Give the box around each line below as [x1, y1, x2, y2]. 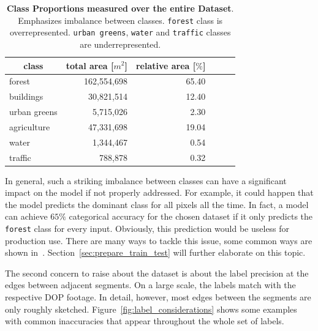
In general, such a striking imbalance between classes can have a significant [5, 174, 287, 187]
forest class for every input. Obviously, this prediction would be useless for [5, 222, 290, 235]
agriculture [9, 120, 50, 133]
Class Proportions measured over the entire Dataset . [6, 2, 234, 14]
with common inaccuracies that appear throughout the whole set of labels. [5, 314, 284, 327]
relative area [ [135, 59, 196, 72]
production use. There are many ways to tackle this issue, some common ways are [5, 234, 312, 247]
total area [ [66, 59, 114, 72]
